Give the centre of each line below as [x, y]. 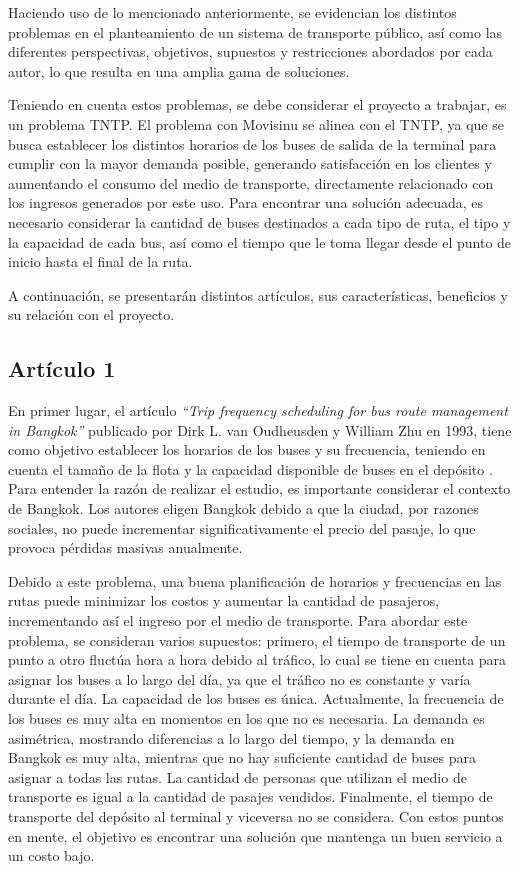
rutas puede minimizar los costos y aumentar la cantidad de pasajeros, [224, 600]
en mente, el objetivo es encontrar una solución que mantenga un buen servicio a [255, 835]
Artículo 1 [62, 368]
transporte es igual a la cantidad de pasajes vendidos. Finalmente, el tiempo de [250, 796]
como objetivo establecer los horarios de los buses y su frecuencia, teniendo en [247, 449]
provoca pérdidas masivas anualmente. [125, 547]
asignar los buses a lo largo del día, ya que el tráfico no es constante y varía [239, 678]
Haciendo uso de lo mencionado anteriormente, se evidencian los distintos [232, 12]
